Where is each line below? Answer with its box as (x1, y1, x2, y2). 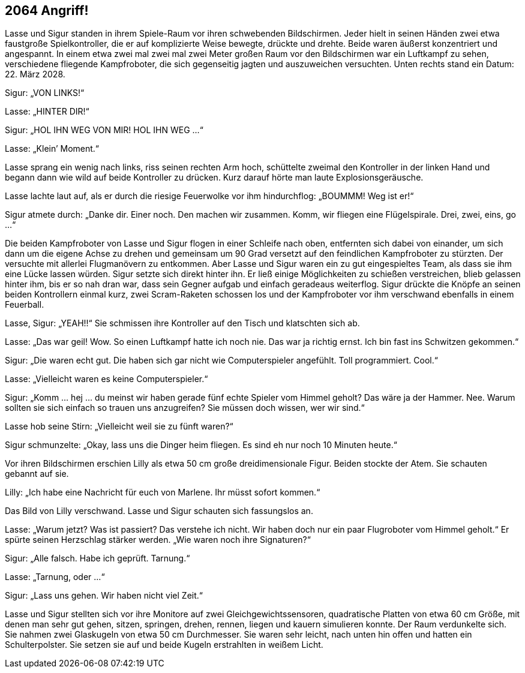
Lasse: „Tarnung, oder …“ (5, 572, 105, 582)
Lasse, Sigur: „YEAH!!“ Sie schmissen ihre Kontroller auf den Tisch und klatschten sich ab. (5, 318, 360, 329)
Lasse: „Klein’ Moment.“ (5, 143, 100, 154)
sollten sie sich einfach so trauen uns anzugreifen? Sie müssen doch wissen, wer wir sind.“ (5, 402, 365, 413)
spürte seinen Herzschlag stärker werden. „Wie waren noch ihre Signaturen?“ (5, 534, 311, 545)
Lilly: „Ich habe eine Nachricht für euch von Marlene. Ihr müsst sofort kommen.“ (5, 487, 320, 498)
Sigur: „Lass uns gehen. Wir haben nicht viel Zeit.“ (5, 590, 203, 601)
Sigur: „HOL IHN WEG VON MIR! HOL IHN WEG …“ (5, 125, 203, 136)
